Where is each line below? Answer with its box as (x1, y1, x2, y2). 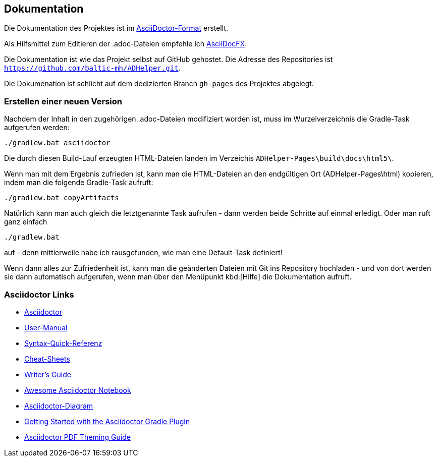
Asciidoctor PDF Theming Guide (24, 432, 131, 441)
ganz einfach (4, 217, 47, 226)
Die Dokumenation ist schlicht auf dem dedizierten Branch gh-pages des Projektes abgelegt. (4, 79, 314, 88)
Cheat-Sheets (24, 354, 70, 363)
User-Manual (24, 323, 68, 332)
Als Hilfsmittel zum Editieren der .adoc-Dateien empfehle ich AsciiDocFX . (4, 39, 247, 48)
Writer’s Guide (24, 370, 71, 379)
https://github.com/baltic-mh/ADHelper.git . (4, 64, 181, 73)
